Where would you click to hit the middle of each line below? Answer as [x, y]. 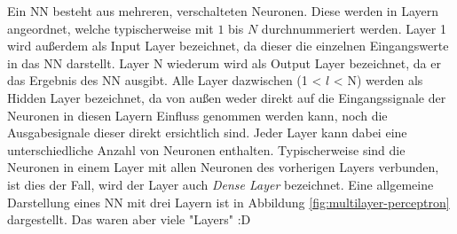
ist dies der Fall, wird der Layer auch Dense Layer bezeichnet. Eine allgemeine [221, 184]
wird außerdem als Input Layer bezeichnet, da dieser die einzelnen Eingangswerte [228, 46]
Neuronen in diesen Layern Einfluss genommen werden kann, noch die [197, 115]
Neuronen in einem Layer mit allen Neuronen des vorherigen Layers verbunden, [223, 167]
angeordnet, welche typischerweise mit [110, 28]
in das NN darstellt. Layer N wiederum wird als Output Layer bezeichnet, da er [224, 62]
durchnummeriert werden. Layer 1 [354, 28]
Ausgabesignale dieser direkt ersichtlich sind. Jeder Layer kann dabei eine [207, 133]
